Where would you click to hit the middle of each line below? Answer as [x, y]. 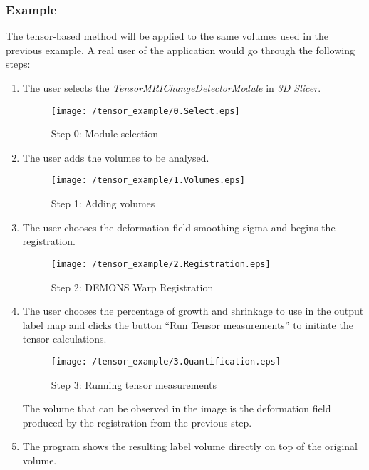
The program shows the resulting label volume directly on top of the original [190, 446]
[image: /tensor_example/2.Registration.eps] [161, 264]
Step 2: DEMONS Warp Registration [132, 287]
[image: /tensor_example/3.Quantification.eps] [166, 361]
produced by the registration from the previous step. [137, 422]
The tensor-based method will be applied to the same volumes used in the [167, 36]
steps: [18, 64]
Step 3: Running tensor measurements [134, 384]
